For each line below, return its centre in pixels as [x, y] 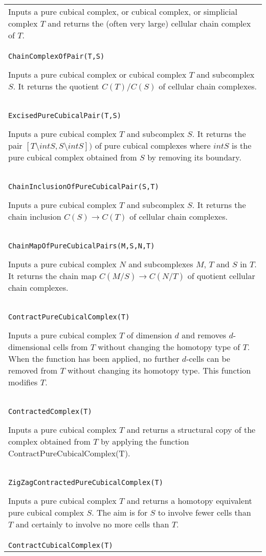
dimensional [29, 347]
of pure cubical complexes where [153, 145]
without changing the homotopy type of [169, 347]
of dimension [149, 335]
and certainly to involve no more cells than [92, 524]
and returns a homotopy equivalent [189, 501]
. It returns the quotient [56, 86]
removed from [33, 370]
